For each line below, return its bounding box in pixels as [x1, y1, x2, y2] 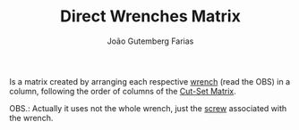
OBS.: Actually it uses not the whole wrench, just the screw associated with [9, 102, 287, 113]
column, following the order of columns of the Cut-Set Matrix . [9, 85, 237, 96]
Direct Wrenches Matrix [59, 6, 242, 27]
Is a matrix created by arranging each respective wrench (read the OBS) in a [9, 76, 291, 86]
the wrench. [9, 112, 54, 123]
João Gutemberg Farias [107, 36, 194, 46]
